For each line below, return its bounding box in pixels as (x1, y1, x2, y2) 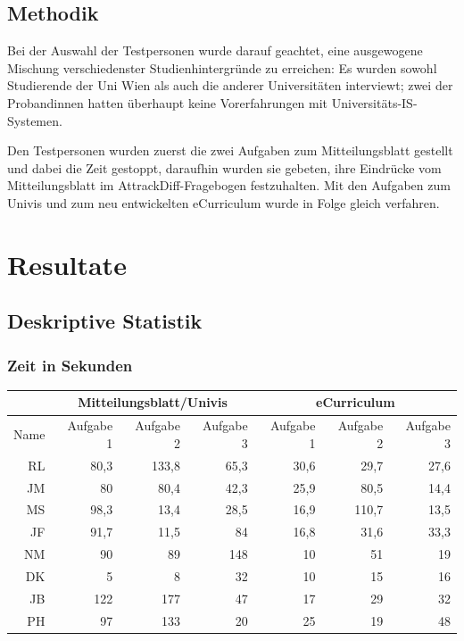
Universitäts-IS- (331, 93, 418, 112)
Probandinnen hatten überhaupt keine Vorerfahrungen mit (7, 93, 328, 112)
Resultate (7, 246, 127, 282)
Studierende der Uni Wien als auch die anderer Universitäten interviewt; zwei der (7, 76, 453, 95)
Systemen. (7, 111, 62, 129)
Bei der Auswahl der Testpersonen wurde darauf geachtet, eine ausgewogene (7, 41, 423, 60)
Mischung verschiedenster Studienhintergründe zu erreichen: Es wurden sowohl (7, 58, 437, 77)
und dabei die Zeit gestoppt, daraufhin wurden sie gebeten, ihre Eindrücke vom (7, 158, 442, 177)
